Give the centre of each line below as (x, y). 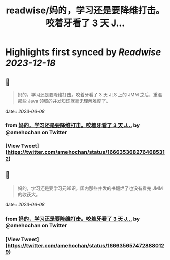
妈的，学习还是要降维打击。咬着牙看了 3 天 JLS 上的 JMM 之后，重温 (90, 95)
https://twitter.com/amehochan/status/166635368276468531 (86, 152)
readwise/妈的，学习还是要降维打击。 (85, 10)
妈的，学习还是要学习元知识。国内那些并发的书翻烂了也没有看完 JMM (90, 188)
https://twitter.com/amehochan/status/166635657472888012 (86, 245)
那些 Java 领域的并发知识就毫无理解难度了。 (64, 101)
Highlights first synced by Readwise (83, 52)
